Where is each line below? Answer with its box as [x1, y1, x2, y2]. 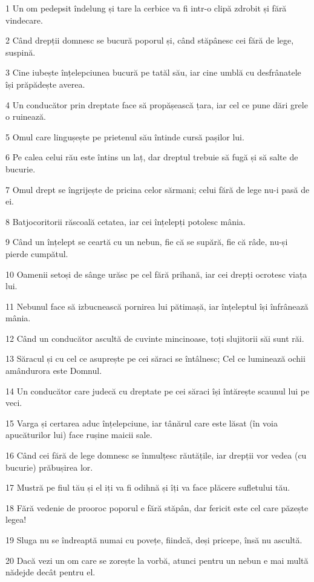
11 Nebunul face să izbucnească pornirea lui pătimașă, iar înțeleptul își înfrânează [5, 299, 309, 312]
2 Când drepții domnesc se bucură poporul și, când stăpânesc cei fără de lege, [5, 34, 294, 47]
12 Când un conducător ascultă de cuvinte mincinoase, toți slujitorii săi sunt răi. [5, 332, 304, 344]
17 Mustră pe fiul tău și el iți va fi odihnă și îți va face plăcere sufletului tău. [5, 481, 290, 494]
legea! [5, 513, 27, 526]
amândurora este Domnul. [5, 364, 102, 377]
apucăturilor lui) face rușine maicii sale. [5, 428, 152, 441]
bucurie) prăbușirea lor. [5, 460, 93, 473]
